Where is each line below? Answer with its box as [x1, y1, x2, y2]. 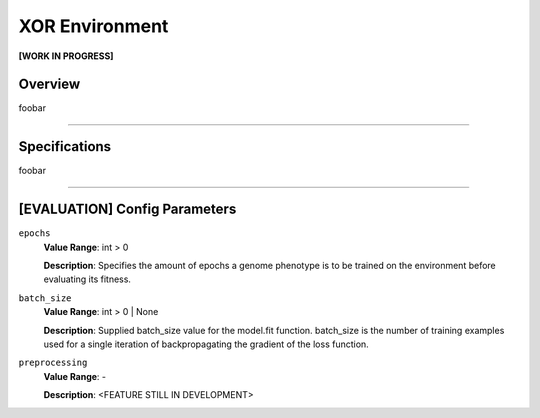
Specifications [18, 138, 112, 155]
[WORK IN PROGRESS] [18, 50, 114, 62]
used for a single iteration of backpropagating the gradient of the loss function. [43, 338, 369, 350]
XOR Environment [18, 15, 169, 37]
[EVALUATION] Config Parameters [18, 201, 237, 218]
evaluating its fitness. [43, 273, 132, 285]
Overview [18, 76, 81, 93]
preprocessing [18, 357, 88, 369]
